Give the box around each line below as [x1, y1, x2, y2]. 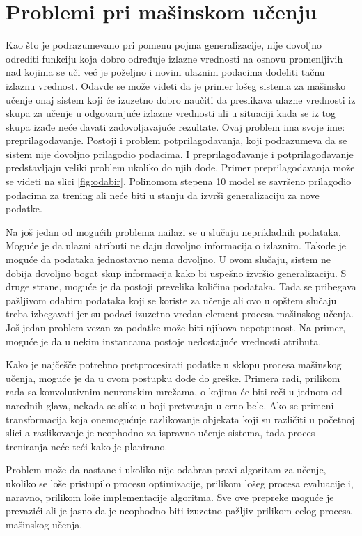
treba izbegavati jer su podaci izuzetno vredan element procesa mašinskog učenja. [6, 306, 354, 321]
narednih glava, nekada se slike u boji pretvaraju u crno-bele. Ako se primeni [6, 397, 334, 412]
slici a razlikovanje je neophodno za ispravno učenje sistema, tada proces [6, 425, 315, 440]
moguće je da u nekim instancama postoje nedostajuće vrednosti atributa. [6, 333, 322, 348]
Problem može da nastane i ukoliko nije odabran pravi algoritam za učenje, [6, 462, 326, 477]
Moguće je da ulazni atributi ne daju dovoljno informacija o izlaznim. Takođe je [6, 238, 346, 253]
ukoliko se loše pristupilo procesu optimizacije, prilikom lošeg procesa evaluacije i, [6, 475, 354, 490]
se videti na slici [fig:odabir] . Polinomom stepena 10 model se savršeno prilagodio [6, 174, 352, 189]
